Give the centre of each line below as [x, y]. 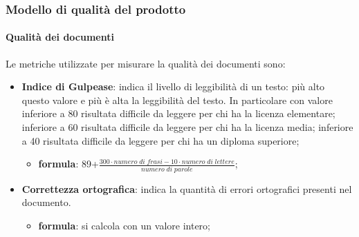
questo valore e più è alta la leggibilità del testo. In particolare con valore [177, 100]
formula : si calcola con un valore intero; [124, 225]
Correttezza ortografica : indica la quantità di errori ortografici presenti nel [187, 188]
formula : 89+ [68, 164]
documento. [46, 202]
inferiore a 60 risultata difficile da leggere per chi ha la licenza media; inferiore [187, 127]
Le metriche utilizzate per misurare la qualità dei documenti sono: [146, 63]
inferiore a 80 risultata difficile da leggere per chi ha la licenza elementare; [178, 113]
